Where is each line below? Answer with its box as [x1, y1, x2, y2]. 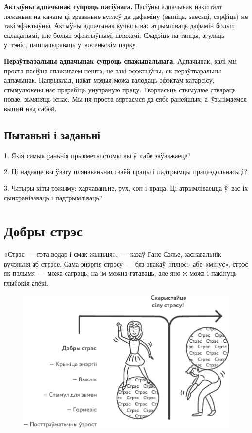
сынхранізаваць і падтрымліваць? [4, 192, 102, 202]
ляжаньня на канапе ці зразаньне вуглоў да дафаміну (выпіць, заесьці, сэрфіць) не [4, 11, 248, 21]
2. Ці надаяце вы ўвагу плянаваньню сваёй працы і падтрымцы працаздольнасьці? [4, 166, 247, 177]
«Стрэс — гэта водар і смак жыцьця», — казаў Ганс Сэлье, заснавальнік [4, 249, 221, 259]
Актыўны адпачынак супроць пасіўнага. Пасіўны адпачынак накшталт [4, 1, 222, 11]
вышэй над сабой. [4, 103, 57, 113]
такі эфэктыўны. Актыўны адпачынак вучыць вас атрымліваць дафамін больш [4, 20, 235, 31]
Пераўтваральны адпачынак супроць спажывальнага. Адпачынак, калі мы [4, 55, 237, 66]
